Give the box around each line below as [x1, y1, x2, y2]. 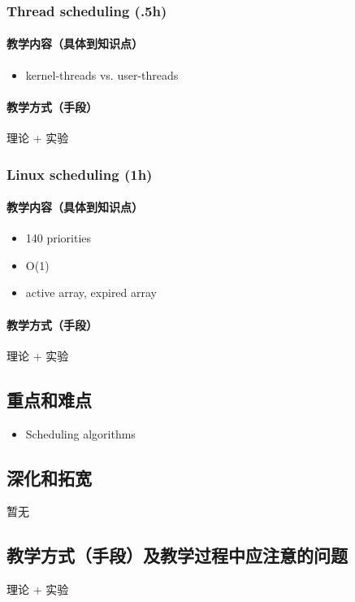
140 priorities [25, 229, 92, 246]
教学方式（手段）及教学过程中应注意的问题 [6, 543, 348, 568]
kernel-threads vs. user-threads [25, 66, 179, 83]
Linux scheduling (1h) [6, 164, 153, 184]
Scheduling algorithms [25, 425, 136, 442]
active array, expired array [25, 284, 158, 301]
